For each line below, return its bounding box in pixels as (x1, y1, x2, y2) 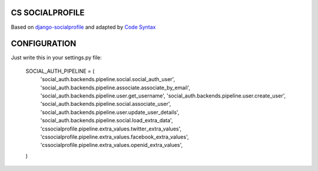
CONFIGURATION (11, 39, 77, 49)
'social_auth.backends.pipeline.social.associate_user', (40, 100, 171, 108)
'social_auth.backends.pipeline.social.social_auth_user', (40, 76, 175, 83)
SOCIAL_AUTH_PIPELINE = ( (25, 68, 95, 75)
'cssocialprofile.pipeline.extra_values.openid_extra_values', (40, 142, 183, 149)
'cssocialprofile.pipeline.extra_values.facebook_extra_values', (40, 133, 189, 140)
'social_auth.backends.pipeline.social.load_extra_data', (40, 117, 173, 124)
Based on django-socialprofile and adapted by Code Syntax (11, 24, 156, 31)
